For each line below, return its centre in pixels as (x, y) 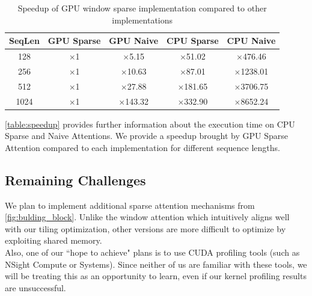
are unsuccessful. (35, 287)
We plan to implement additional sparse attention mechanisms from (130, 205)
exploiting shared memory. (54, 240)
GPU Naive (134, 41)
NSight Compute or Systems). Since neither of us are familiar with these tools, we (156, 264)
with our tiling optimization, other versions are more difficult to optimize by (145, 228)
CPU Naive (251, 41)
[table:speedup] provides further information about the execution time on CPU (150, 124)
